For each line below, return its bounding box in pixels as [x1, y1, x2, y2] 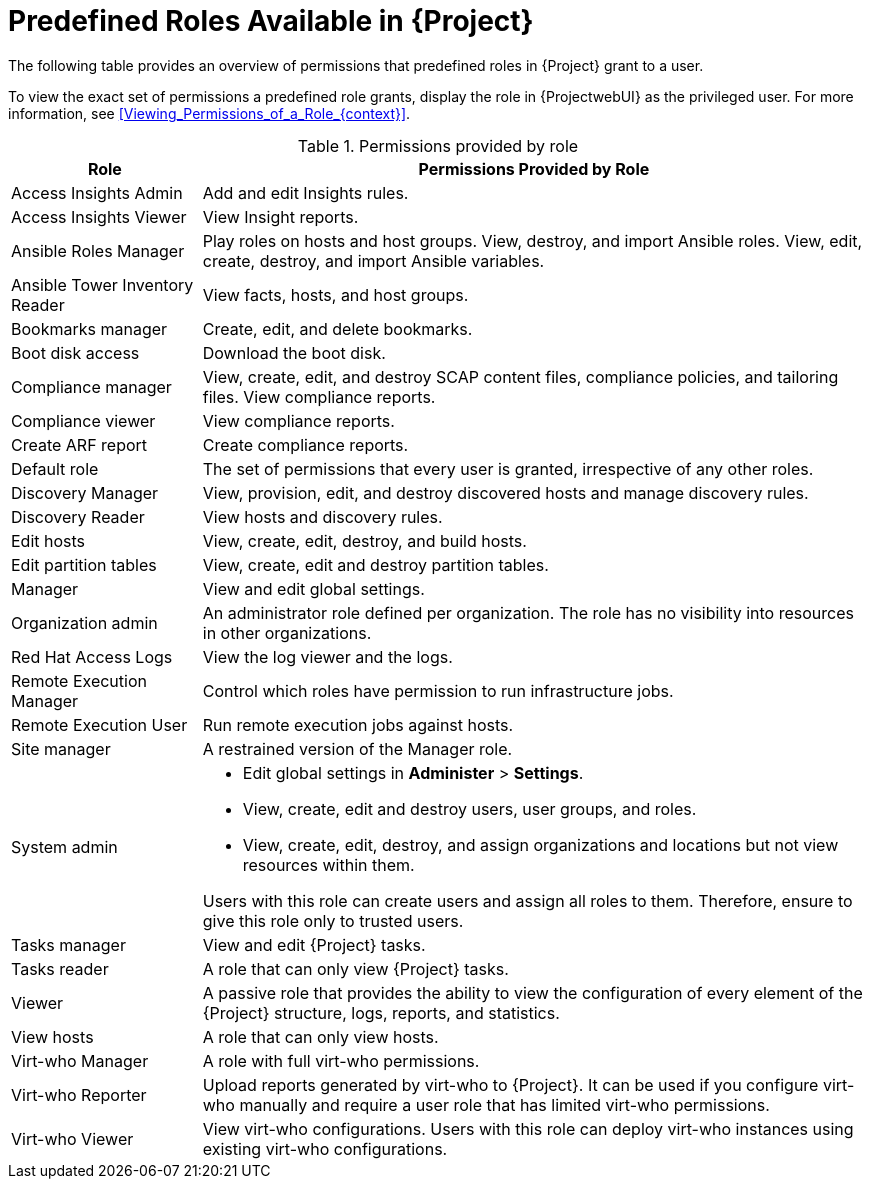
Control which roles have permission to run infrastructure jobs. [202, 680, 674, 701]
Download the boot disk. [202, 342, 386, 363]
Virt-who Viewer [11, 1128, 134, 1149]
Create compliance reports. [202, 434, 409, 455]
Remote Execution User [11, 714, 188, 735]
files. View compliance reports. [202, 386, 436, 407]
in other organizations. [202, 622, 372, 643]
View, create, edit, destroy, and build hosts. [202, 530, 527, 551]
